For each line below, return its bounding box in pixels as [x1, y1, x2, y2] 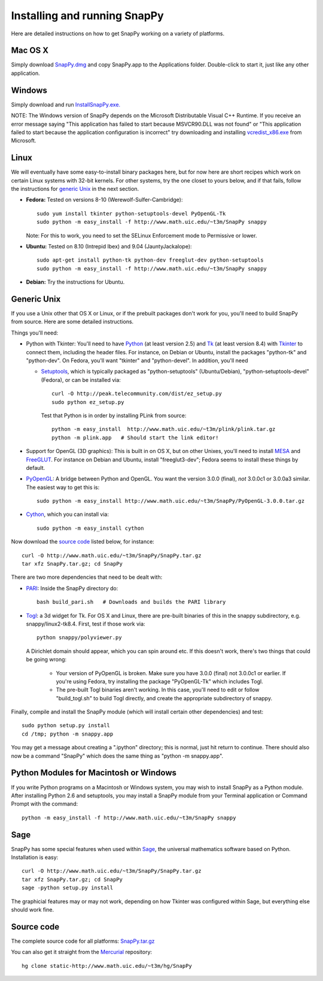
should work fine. [11, 906, 54, 913]
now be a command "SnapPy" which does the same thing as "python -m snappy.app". [11, 752, 224, 760]
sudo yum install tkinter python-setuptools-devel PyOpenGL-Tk [36, 210, 226, 217]
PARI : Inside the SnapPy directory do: [26, 584, 118, 592]
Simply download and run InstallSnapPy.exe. [11, 101, 121, 108]
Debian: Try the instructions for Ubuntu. [26, 278, 125, 286]
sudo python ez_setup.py [51, 399, 124, 405]
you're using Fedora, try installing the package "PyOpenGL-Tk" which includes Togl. [56, 678, 263, 685]
